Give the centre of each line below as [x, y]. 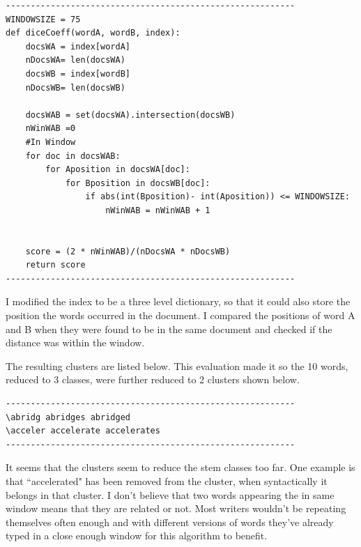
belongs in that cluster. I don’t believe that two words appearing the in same [170, 494]
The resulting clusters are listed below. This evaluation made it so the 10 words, [177, 365]
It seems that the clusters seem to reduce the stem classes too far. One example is [180, 467]
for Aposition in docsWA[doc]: [118, 170]
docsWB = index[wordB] [78, 74]
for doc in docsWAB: [73, 156]
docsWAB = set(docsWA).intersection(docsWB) [130, 115]
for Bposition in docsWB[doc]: [138, 183]
